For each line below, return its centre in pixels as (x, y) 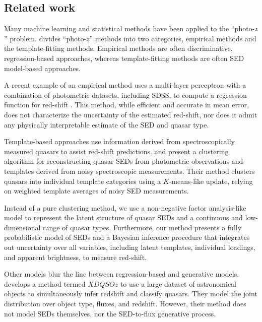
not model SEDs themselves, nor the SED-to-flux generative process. (110, 313)
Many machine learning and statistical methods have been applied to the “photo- (129, 28)
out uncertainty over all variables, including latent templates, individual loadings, (130, 247)
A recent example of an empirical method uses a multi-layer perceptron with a (125, 85)
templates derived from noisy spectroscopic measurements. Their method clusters (129, 171)
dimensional (22, 227)
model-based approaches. (42, 68)
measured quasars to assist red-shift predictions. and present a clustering (116, 151)
